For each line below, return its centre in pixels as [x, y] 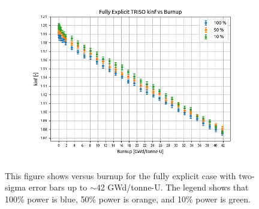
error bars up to [58, 187]
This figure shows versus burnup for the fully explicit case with [121, 175]
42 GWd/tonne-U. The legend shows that [172, 187]
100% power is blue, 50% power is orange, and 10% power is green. [128, 199]
